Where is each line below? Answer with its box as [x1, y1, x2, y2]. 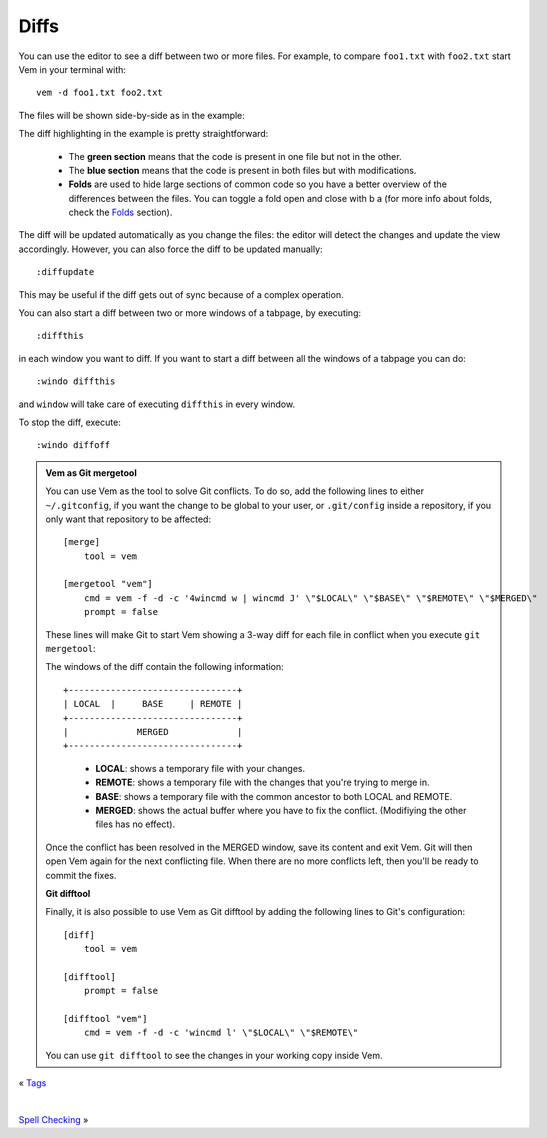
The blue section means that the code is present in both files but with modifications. [68, 164, 417, 176]
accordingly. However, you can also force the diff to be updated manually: [18, 243, 324, 255]
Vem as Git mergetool [45, 466, 137, 479]
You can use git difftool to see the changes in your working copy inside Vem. [45, 1049, 384, 1061]
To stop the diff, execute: [18, 416, 122, 428]
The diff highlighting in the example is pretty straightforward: [18, 128, 269, 140]
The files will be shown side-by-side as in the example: [18, 109, 245, 121]
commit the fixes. [45, 869, 117, 881]
